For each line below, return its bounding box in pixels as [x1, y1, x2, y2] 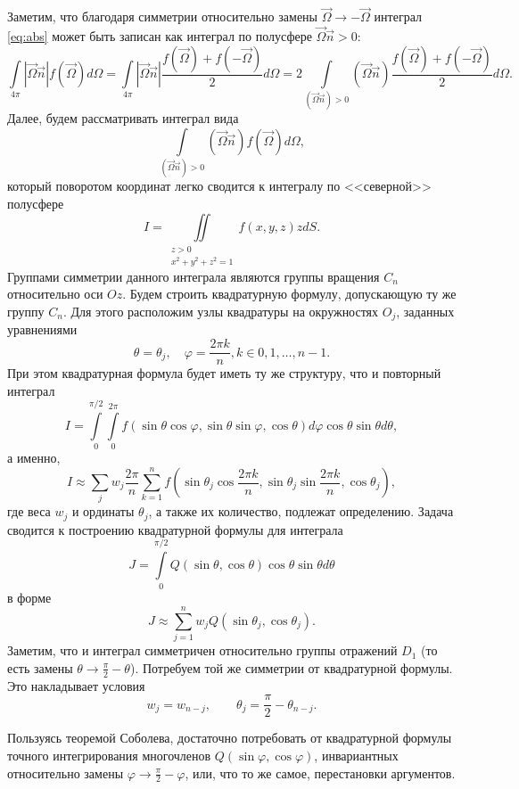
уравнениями [7, 320, 78, 339]
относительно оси [7, 284, 103, 303]
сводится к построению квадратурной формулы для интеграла [7, 520, 343, 538]
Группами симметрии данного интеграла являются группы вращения [7, 267, 380, 285]
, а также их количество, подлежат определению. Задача [148, 502, 454, 521]
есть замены [7, 658, 73, 677]
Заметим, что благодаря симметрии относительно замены [7, 7, 317, 26]
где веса [7, 502, 51, 521]
